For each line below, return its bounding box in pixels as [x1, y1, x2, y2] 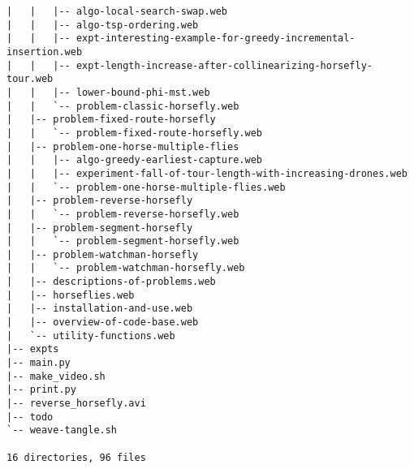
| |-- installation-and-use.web [6, 303, 193, 315]
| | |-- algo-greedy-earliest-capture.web [6, 154, 262, 166]
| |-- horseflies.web [6, 289, 135, 301]
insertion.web [6, 45, 83, 58]
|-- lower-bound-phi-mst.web [53, 86, 210, 98]
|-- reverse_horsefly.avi [6, 398, 146, 410]
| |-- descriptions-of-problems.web [6, 276, 216, 288]
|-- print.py [6, 384, 76, 396]
